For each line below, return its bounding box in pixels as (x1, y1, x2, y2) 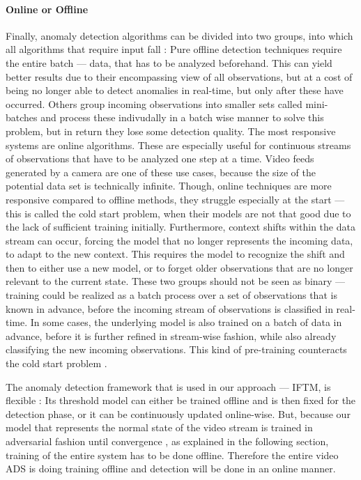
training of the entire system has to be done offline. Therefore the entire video (6, 447, 339, 462)
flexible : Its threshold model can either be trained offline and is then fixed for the (6, 393, 356, 408)
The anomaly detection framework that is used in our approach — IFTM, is (6, 379, 331, 394)
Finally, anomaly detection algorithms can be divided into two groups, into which (6, 28, 353, 42)
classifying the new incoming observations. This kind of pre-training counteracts (6, 342, 347, 357)
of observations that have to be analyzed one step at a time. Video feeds (6, 151, 314, 166)
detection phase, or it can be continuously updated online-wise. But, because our (6, 406, 351, 421)
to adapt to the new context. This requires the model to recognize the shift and (6, 247, 345, 261)
